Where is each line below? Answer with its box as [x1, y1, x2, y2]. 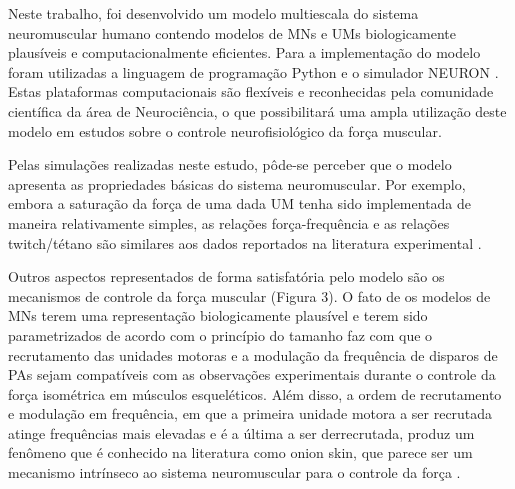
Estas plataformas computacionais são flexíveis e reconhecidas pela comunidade [8, 81, 494, 102]
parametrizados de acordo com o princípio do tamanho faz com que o [8, 324, 433, 345]
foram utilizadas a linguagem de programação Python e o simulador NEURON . [8, 61, 499, 82]
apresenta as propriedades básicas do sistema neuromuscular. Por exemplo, [8, 173, 466, 194]
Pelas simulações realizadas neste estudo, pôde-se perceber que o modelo [8, 154, 452, 175]
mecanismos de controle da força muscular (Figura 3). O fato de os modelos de [8, 285, 491, 306]
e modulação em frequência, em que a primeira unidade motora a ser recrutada [8, 403, 493, 424]
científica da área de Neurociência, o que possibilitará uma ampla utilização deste [8, 100, 507, 121]
